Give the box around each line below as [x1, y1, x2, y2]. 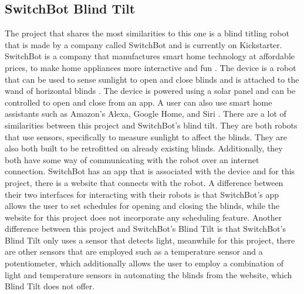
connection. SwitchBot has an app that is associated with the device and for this [5, 165, 295, 177]
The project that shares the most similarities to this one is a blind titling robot [5, 27, 289, 39]
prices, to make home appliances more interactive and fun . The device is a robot [5, 61, 296, 73]
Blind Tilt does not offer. [5, 280, 95, 292]
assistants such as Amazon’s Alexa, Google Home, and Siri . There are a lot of [5, 107, 286, 120]
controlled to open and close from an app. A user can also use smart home [5, 96, 272, 108]
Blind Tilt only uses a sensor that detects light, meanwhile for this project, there [5, 234, 295, 246]
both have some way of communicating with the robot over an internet [5, 153, 259, 165]
